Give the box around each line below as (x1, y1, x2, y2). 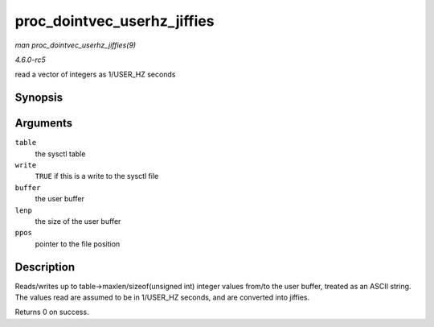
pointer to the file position (35, 238, 121, 249)
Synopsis (14, 91, 63, 105)
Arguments (14, 117, 73, 130)
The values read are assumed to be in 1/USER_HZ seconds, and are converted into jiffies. (14, 292, 310, 302)
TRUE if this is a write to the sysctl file (35, 172, 159, 181)
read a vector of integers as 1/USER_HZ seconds (14, 69, 176, 80)
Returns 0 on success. (14, 307, 89, 317)
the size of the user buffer (35, 216, 121, 226)
